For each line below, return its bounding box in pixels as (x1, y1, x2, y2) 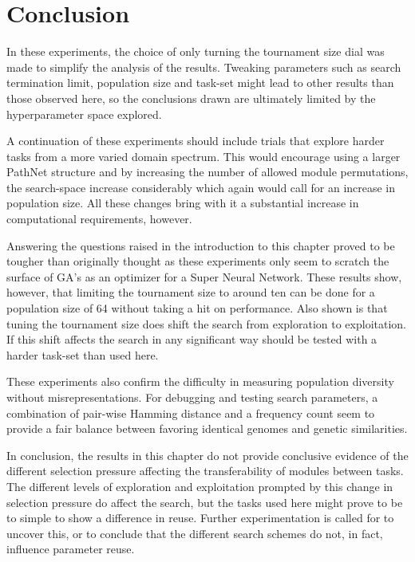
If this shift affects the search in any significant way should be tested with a (6, 331, 377, 348)
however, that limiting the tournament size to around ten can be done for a (6, 284, 375, 301)
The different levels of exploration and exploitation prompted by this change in (6, 478, 393, 494)
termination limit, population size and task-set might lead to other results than (6, 74, 394, 91)
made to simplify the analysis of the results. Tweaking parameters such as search (6, 58, 401, 75)
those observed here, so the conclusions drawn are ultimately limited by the (6, 89, 376, 106)
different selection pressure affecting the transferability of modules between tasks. (6, 462, 404, 479)
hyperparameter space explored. (6, 105, 162, 122)
